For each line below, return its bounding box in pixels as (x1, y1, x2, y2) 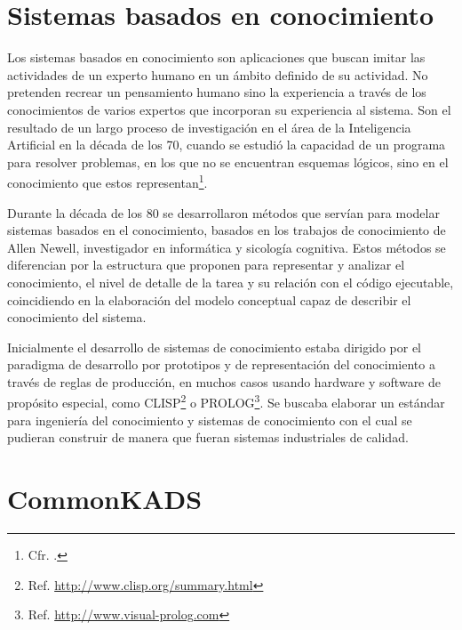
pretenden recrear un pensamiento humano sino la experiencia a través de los (7, 83, 426, 101)
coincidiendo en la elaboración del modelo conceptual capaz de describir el (7, 290, 411, 309)
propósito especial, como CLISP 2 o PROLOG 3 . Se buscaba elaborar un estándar (7, 391, 445, 412)
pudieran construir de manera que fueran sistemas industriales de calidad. (7, 428, 409, 447)
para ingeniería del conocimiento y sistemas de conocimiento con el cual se (7, 410, 412, 429)
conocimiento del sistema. (7, 308, 147, 327)
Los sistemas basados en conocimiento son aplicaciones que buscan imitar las (7, 48, 426, 67)
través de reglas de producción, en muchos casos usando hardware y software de (7, 372, 441, 391)
